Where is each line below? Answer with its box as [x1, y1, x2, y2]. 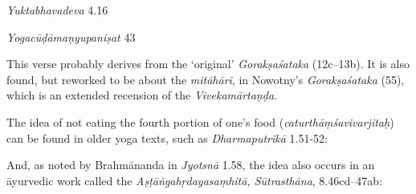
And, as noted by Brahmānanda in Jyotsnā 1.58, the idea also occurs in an [6, 156, 375, 173]
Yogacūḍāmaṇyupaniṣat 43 [6, 28, 136, 45]
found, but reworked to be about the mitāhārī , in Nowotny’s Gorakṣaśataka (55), [6, 71, 405, 87]
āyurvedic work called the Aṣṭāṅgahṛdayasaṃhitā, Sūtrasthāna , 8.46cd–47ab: [6, 172, 382, 188]
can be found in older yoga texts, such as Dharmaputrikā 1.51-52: [6, 129, 328, 146]
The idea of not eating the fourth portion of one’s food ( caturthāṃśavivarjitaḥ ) [6, 113, 394, 130]
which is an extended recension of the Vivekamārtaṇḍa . [6, 87, 277, 103]
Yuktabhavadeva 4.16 [6, 2, 108, 18]
